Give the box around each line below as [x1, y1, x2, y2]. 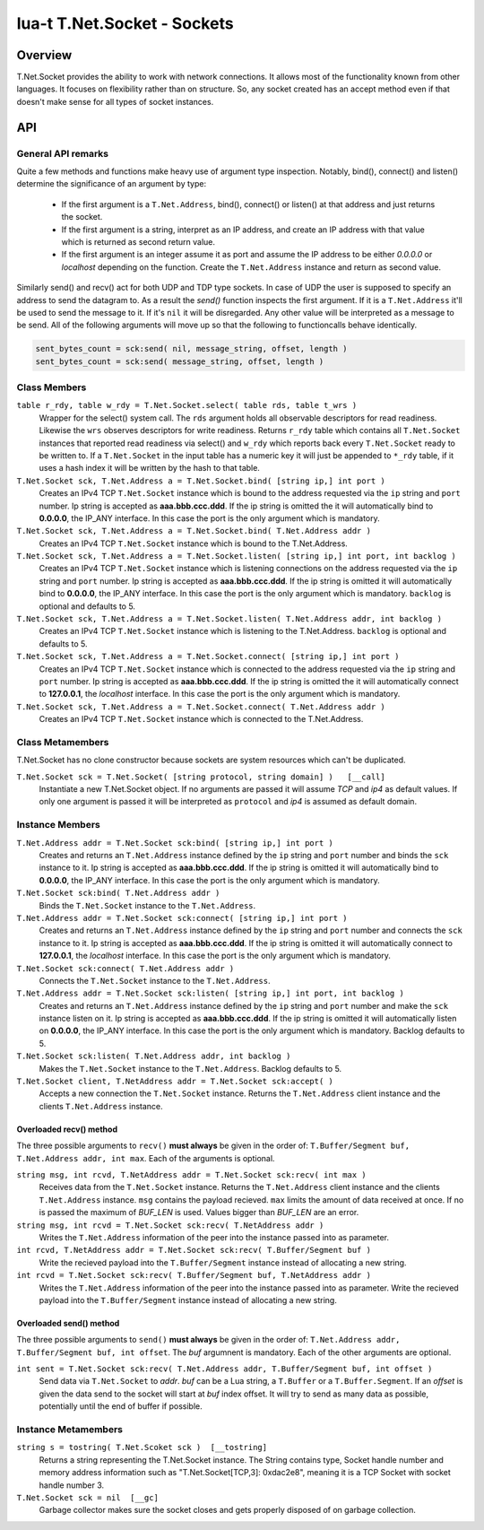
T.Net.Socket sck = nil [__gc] [16, 1492, 159, 1502]
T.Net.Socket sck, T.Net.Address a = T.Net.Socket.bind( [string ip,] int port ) [16, 475, 385, 486]
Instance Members [16, 819, 100, 831]
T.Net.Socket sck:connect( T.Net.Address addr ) [16, 963, 235, 973]
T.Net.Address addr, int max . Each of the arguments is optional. [16, 1152, 275, 1163]
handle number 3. [39, 1480, 105, 1491]
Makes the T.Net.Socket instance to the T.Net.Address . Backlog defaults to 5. [39, 1063, 342, 1074]
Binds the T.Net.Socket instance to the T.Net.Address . [39, 900, 256, 910]
